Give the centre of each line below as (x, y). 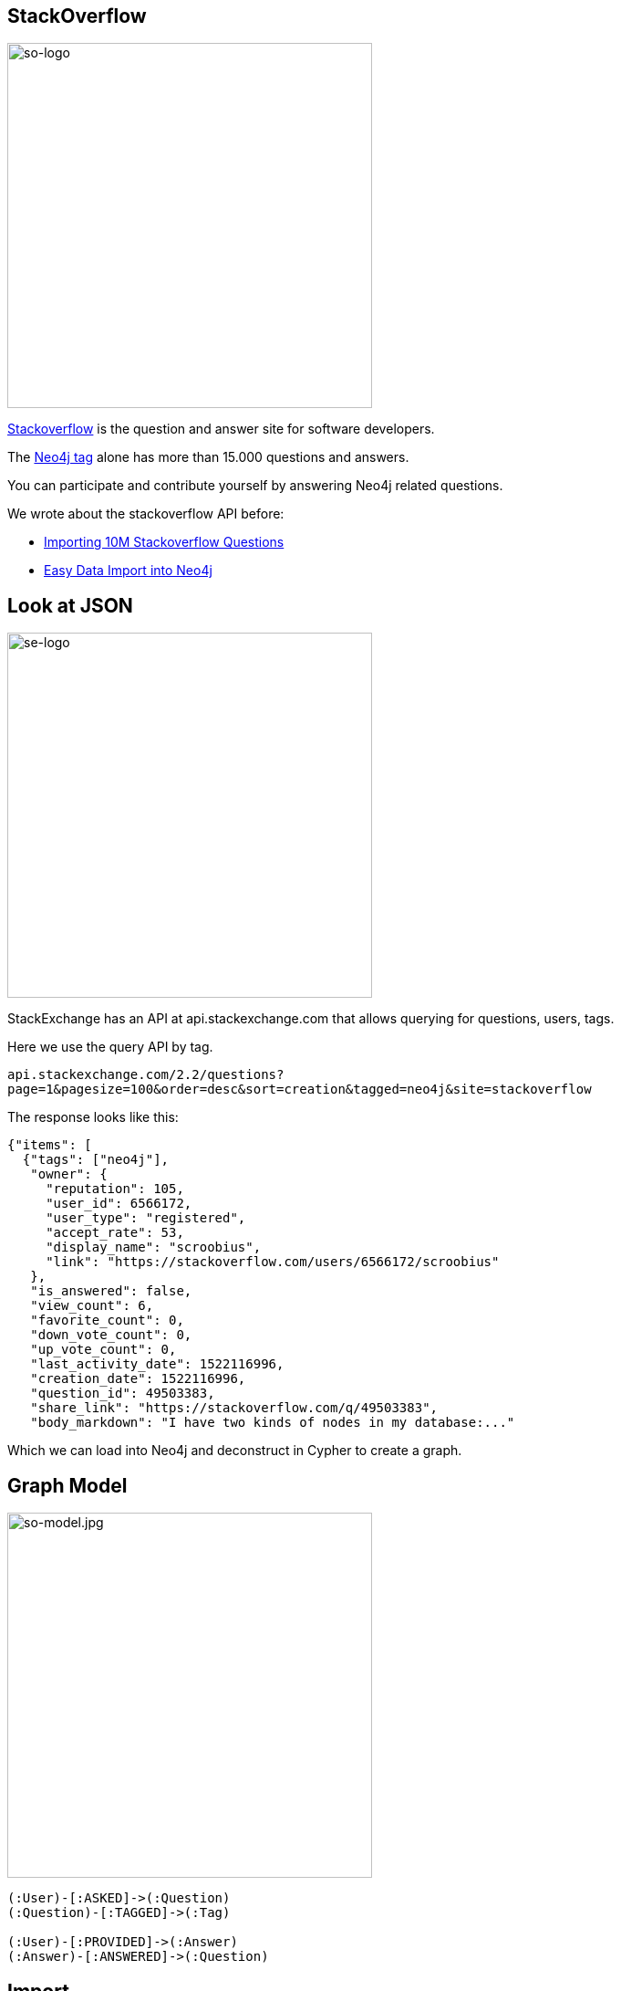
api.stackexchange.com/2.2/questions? (146, 1075)
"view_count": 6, (92, 1306)
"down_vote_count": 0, (111, 1335)
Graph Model (67, 1485)
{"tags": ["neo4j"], (96, 1160)
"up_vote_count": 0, (103, 1350)
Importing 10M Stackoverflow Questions (164, 542)
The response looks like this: (93, 1117)
